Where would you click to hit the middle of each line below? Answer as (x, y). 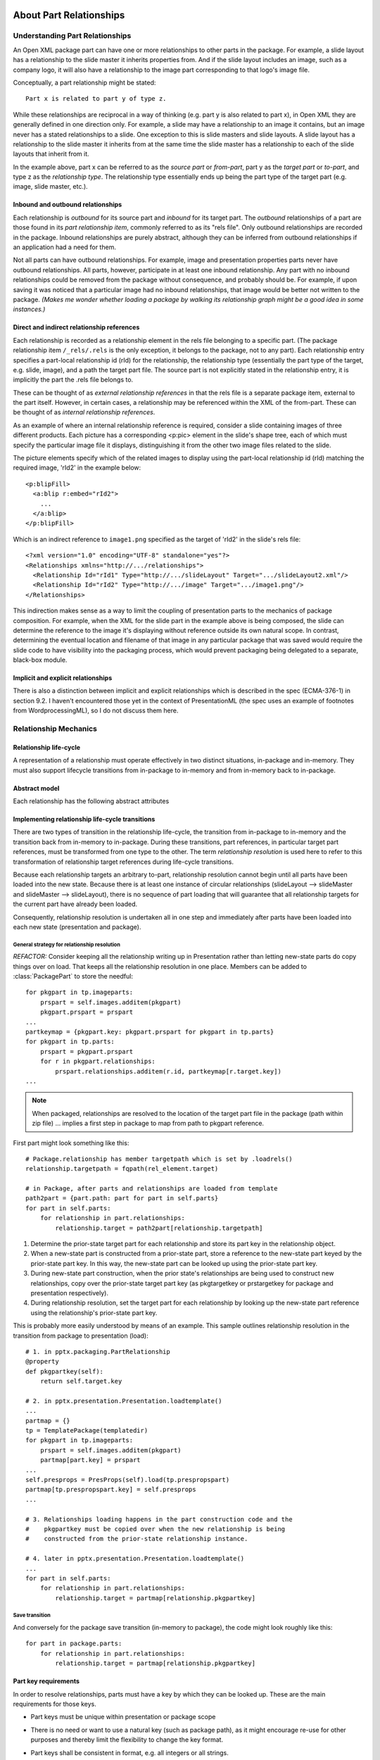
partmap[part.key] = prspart (90, 1460)
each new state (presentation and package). (77, 926)
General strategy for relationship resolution (67, 944)
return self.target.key (81, 1381)
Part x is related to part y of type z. (96, 99)
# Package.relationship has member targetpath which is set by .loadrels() (159, 1159)
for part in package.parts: (74, 1643)
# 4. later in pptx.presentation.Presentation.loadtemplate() (135, 1559)
